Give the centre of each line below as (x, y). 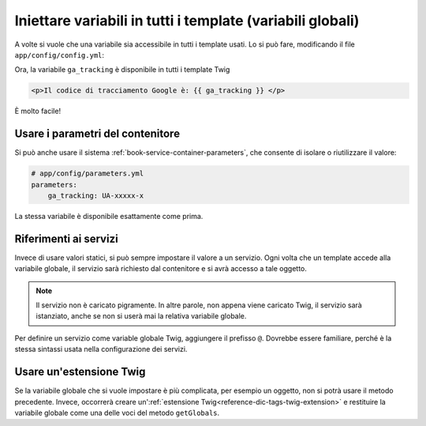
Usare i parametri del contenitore (97, 134)
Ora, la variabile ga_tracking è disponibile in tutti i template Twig (122, 70)
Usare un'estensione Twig (80, 372)
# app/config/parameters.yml (88, 173)
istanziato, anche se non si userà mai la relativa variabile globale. (141, 316)
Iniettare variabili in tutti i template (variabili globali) (187, 21)
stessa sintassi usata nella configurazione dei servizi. (101, 349)
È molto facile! (38, 111)
